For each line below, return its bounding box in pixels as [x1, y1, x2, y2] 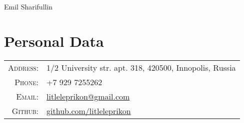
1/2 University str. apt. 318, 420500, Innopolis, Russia [46, 61, 236, 73]
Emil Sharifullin [4, 1, 53, 11]
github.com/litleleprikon [46, 105, 131, 117]
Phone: [14, 76, 39, 88]
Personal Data [4, 30, 104, 51]
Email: [16, 90, 39, 102]
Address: [8, 61, 39, 73]
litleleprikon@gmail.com [46, 90, 130, 102]
